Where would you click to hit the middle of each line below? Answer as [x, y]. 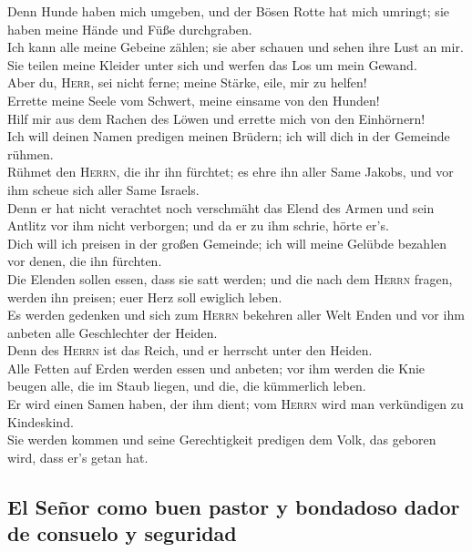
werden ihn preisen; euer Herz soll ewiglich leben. [145, 296]
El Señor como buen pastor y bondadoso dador [234, 506]
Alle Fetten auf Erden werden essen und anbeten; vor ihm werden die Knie [216, 368]
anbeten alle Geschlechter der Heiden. [113, 332]
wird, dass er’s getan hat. [78, 457]
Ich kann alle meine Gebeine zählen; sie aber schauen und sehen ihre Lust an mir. [236, 47]
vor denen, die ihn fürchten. [85, 261]
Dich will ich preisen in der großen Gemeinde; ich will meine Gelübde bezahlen [227, 243]
